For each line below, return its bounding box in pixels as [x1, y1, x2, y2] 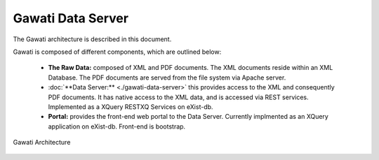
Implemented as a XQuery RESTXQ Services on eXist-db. [48, 102, 213, 111]
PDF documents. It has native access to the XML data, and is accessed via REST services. [48, 93, 309, 101]
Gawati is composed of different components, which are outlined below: [13, 48, 222, 56]
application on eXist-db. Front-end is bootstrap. [48, 122, 186, 131]
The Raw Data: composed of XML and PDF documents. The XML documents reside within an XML [48, 64, 333, 72]
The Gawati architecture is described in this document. [13, 35, 172, 43]
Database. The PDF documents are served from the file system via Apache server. [48, 73, 286, 82]
